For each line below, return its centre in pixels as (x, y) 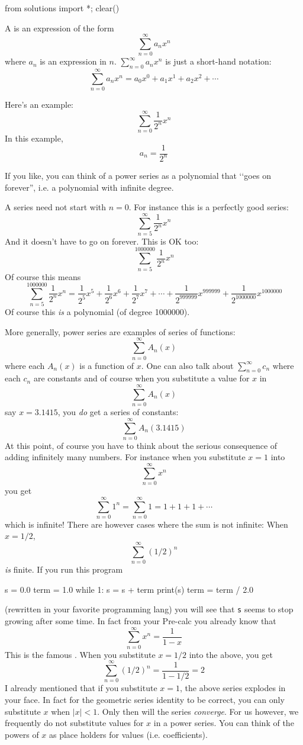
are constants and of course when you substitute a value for (141, 378)
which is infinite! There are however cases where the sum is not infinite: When (146, 524)
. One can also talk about (187, 365)
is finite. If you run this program (64, 569)
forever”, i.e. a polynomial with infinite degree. (89, 187)
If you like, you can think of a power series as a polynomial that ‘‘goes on (138, 175)
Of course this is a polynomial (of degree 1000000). (97, 312)
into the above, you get (231, 654)
